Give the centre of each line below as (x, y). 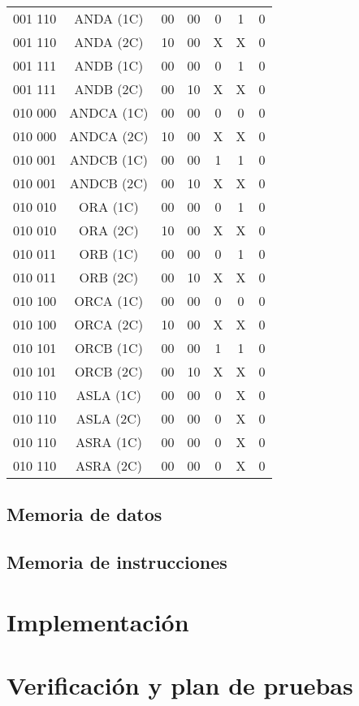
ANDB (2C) (109, 89)
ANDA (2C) (109, 42)
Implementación (98, 621)
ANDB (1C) (109, 65)
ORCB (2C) (108, 371)
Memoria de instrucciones (117, 562)
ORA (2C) (109, 230)
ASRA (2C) (108, 465)
